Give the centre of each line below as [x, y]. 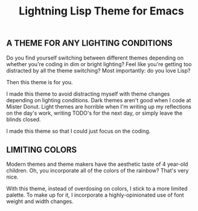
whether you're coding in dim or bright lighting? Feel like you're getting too [99, 64]
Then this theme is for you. [40, 82]
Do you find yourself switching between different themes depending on [95, 58]
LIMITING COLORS [42, 150]
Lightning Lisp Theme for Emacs [101, 11]
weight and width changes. [40, 201]
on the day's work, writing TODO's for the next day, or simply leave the [94, 113]
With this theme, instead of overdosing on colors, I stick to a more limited [97, 189]
